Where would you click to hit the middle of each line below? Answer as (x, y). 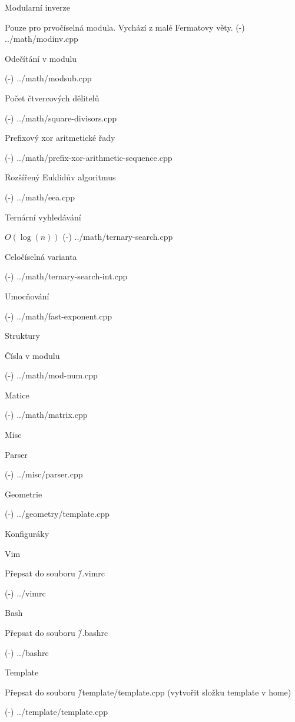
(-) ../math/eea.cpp (40, 197)
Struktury (23, 336)
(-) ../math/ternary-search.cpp (118, 237)
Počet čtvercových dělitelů (52, 98)
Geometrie (24, 494)
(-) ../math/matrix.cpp (46, 415)
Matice (17, 395)
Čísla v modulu (32, 355)
